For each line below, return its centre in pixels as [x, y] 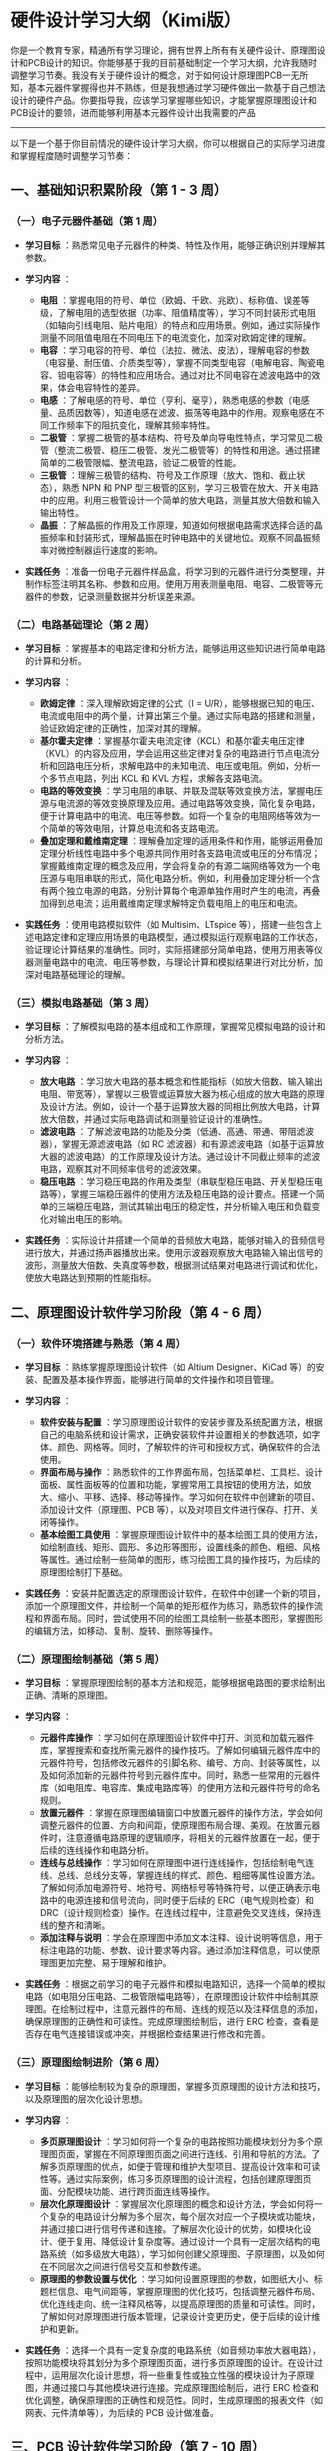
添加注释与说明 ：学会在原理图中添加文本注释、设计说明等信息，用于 [181, 1938]
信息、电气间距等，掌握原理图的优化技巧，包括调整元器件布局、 [189, 2291]
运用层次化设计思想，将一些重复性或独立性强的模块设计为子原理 [183, 2375]
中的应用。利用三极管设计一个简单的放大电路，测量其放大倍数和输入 [180, 500]
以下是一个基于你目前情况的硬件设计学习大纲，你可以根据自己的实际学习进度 [168, 143]
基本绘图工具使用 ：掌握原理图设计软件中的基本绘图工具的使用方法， [181, 1534]
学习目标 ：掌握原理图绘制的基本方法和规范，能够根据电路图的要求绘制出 [175, 1683]
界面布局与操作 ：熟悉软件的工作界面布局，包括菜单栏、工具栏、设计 [181, 1472]
